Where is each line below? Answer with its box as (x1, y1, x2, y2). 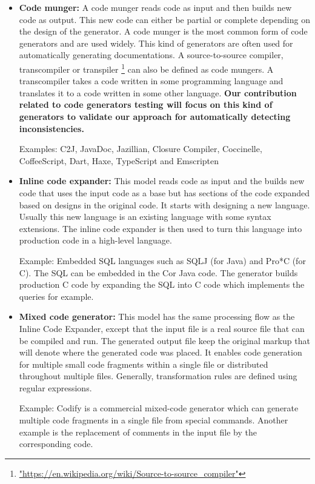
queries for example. (19, 290, 94, 302)
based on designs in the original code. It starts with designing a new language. (19, 198, 310, 211)
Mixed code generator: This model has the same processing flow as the (19, 310, 295, 323)
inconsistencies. (19, 122, 84, 134)
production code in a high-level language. (19, 234, 172, 247)
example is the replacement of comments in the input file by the (19, 425, 257, 438)
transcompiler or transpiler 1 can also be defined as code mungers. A (19, 61, 274, 75)
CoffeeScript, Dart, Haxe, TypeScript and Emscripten (19, 154, 219, 167)
